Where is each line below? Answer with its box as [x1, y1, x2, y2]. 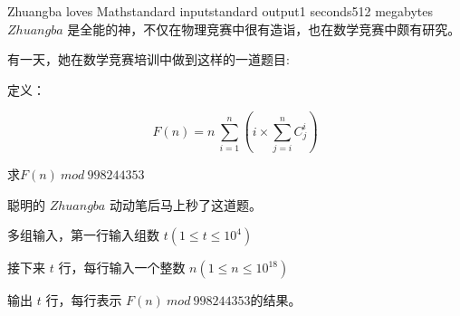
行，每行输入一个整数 [58, 258, 186, 277]
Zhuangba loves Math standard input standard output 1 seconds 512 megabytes [7, 2, 434, 20]
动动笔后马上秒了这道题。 [109, 195, 262, 214]
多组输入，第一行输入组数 [7, 225, 159, 244]
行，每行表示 [45, 291, 122, 310]
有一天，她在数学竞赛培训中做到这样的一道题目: [7, 50, 290, 69]
